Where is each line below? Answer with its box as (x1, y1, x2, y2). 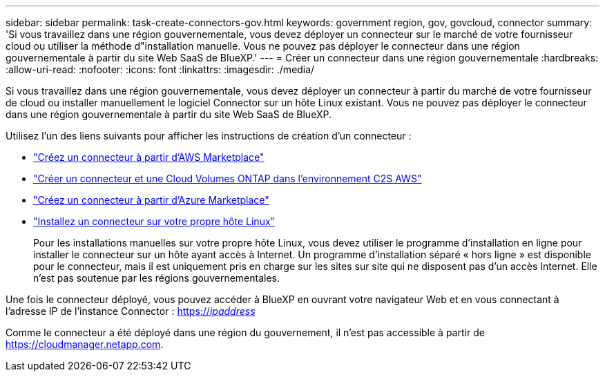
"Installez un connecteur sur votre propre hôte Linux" (33, 215, 276, 227)
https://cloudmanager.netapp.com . (6, 338, 164, 350)
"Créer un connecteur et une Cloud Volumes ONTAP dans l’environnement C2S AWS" (33, 173, 422, 184)
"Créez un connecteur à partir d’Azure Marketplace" (33, 194, 269, 206)
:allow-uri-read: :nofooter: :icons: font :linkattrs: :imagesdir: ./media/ (6, 64, 315, 75)
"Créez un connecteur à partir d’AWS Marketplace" (33, 151, 265, 163)
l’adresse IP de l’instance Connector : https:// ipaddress (6, 305, 256, 317)
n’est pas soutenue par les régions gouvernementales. (33, 272, 280, 284)
